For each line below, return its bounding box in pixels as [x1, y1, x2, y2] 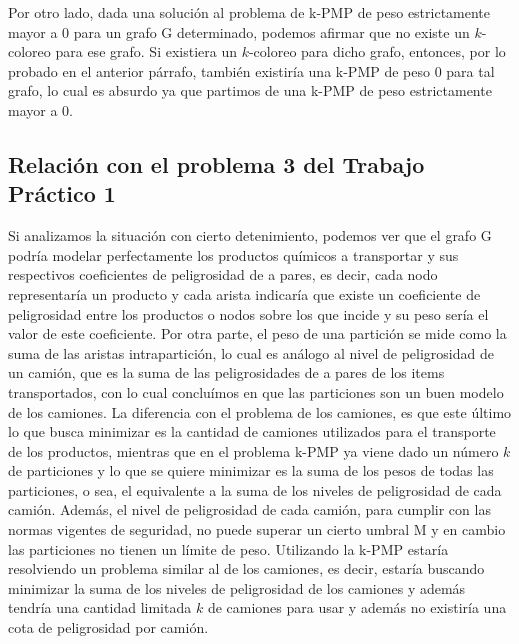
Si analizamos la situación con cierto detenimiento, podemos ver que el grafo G [8, 225, 492, 246]
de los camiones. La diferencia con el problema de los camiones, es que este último [8, 401, 512, 422]
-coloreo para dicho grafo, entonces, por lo [248, 41, 506, 62]
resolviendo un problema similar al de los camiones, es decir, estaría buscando [8, 558, 485, 579]
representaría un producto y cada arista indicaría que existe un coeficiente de [8, 283, 481, 304]
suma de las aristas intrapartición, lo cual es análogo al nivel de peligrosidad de [8, 342, 494, 363]
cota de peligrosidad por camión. [8, 617, 209, 638]
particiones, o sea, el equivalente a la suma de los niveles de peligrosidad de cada [8, 479, 502, 500]
